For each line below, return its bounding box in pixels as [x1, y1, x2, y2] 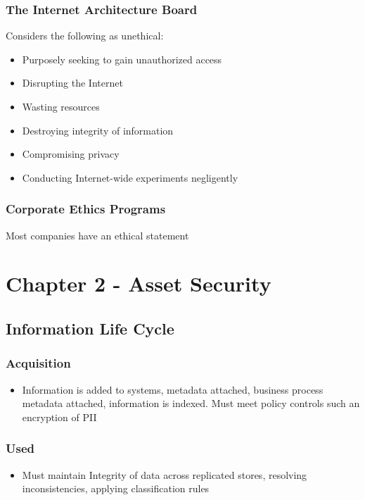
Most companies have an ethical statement [6, 227, 189, 242]
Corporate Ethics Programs [6, 200, 166, 218]
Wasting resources [22, 99, 100, 113]
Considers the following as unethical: [6, 28, 164, 43]
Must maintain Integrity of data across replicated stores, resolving [22, 467, 307, 482]
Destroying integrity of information [22, 123, 174, 137]
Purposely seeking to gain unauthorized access [22, 51, 222, 66]
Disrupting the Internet [22, 75, 123, 90]
